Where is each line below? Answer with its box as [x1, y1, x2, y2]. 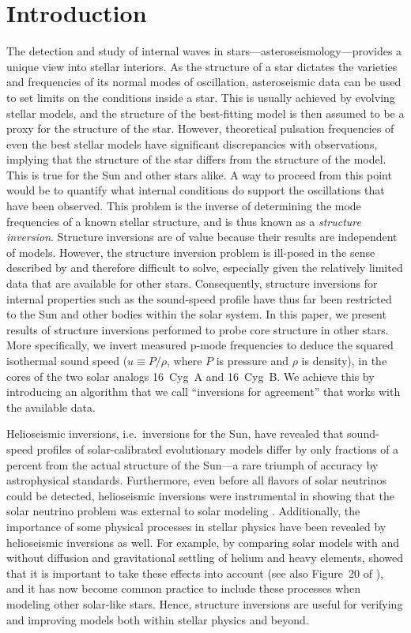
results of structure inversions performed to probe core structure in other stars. [6, 321, 389, 337]
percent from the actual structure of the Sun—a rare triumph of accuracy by [6, 456, 379, 473]
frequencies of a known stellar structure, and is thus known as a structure [6, 213, 361, 229]
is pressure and [216, 352, 289, 368]
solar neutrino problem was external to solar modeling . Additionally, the [6, 503, 360, 519]
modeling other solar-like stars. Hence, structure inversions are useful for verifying [6, 595, 403, 612]
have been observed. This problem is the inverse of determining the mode [6, 198, 361, 214]
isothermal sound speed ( [6, 352, 128, 368]
